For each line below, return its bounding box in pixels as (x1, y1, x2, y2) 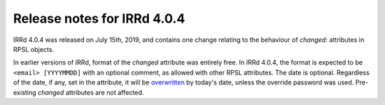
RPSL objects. (13, 45, 55, 53)
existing (13, 88, 37, 96)
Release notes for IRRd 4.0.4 (13, 11, 185, 26)
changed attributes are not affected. (38, 88, 144, 96)
